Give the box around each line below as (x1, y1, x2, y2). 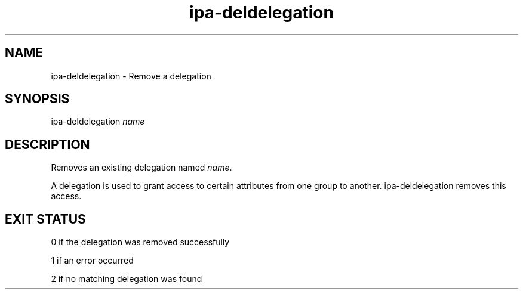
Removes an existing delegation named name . (51, 162, 232, 173)
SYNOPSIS (5, 91, 70, 107)
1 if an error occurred (51, 255, 134, 266)
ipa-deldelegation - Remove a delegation (51, 70, 211, 81)
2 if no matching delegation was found (51, 274, 202, 284)
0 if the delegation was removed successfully (51, 237, 230, 247)
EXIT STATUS (5, 211, 86, 227)
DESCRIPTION (5, 137, 90, 152)
